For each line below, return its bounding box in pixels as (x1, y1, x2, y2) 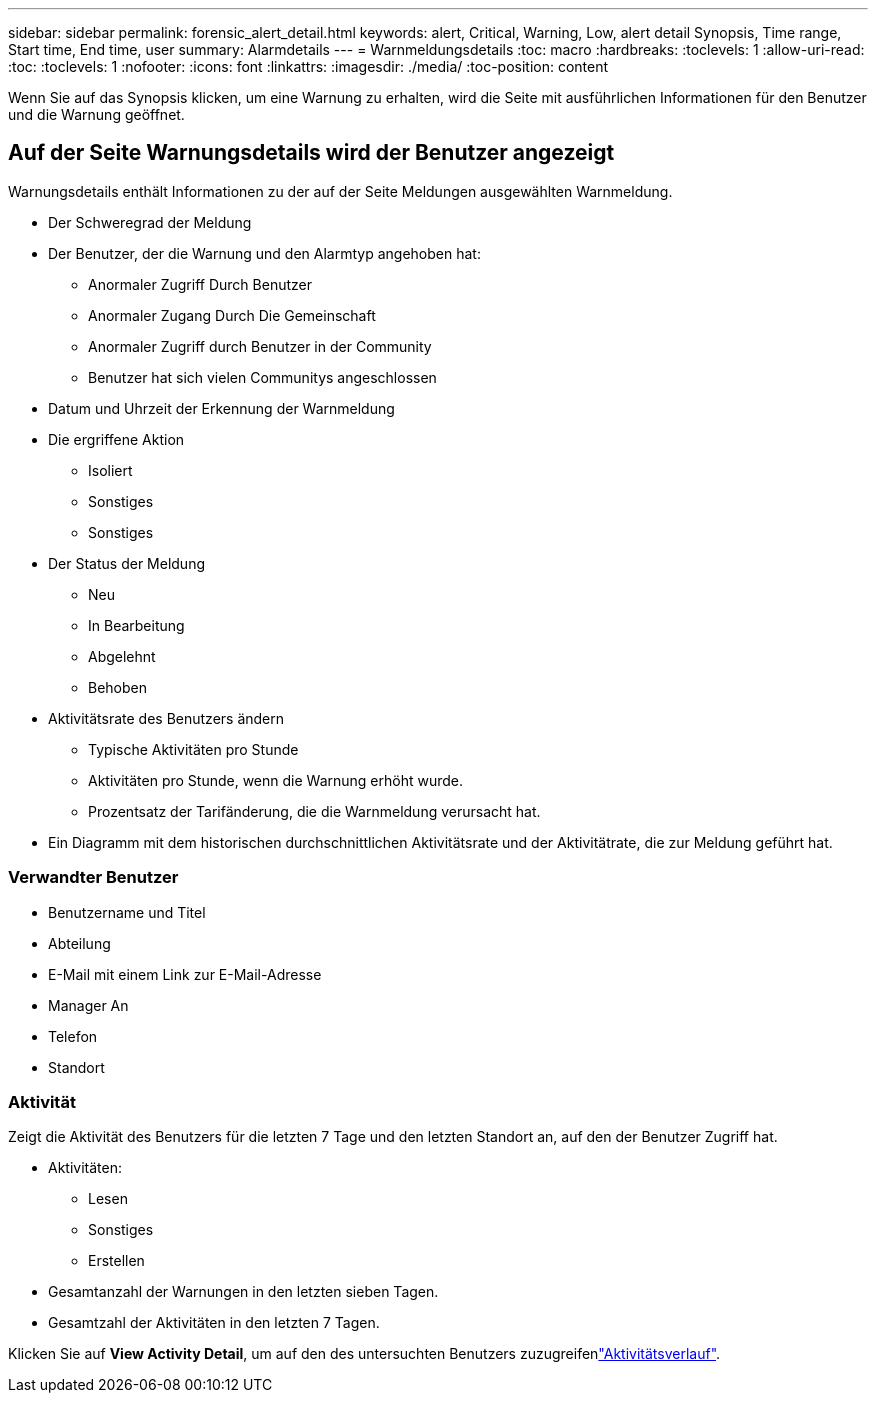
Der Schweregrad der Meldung (48, 213, 252, 231)
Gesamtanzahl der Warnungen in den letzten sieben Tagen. (48, 1283, 439, 1301)
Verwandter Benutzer (8, 867, 179, 888)
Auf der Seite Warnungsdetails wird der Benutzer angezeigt (8, 140, 615, 166)
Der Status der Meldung (48, 554, 206, 572)
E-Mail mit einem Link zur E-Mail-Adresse (48, 965, 322, 983)
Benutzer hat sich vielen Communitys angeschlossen (88, 368, 437, 386)
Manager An (48, 996, 129, 1014)
